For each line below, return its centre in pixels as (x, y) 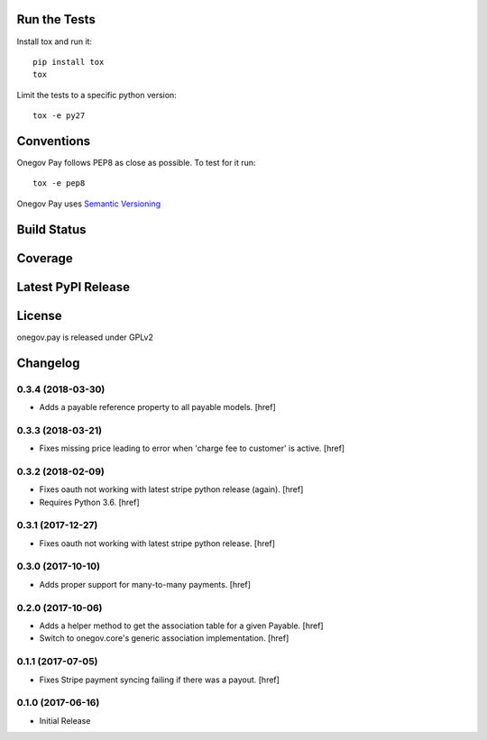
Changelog (48, 363)
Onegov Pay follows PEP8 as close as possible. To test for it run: (136, 162)
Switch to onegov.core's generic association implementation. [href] (164, 638)
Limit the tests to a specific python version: (97, 95)
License (39, 315)
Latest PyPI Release (74, 287)
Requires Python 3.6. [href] (89, 502)
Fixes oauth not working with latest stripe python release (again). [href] (171, 489)
